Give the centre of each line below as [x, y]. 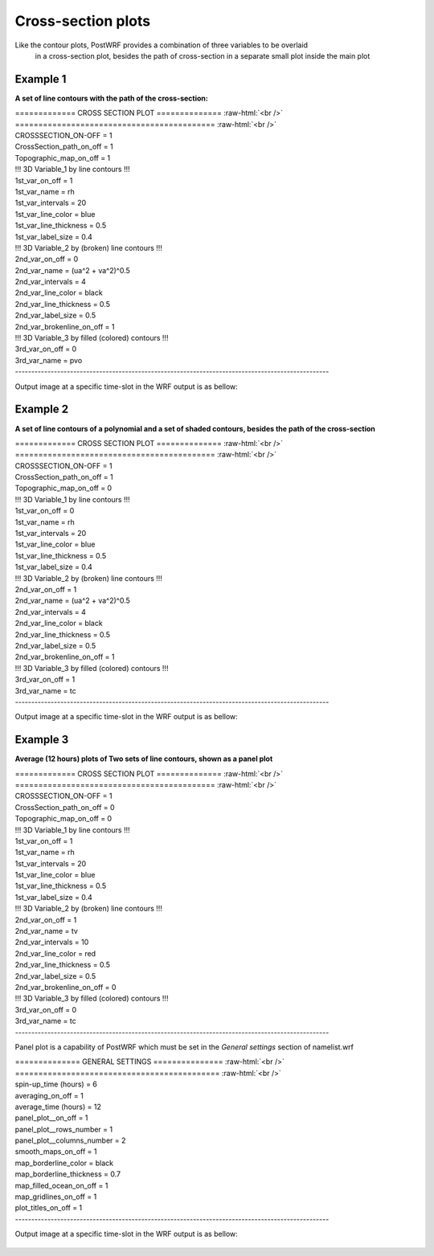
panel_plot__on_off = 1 [51, 1118]
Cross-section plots [83, 21]
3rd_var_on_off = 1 [45, 680]
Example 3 [42, 740]
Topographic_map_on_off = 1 [63, 158]
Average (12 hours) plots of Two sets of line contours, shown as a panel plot [144, 759]
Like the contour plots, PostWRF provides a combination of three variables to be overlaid [162, 45]
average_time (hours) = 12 [58, 1107]
